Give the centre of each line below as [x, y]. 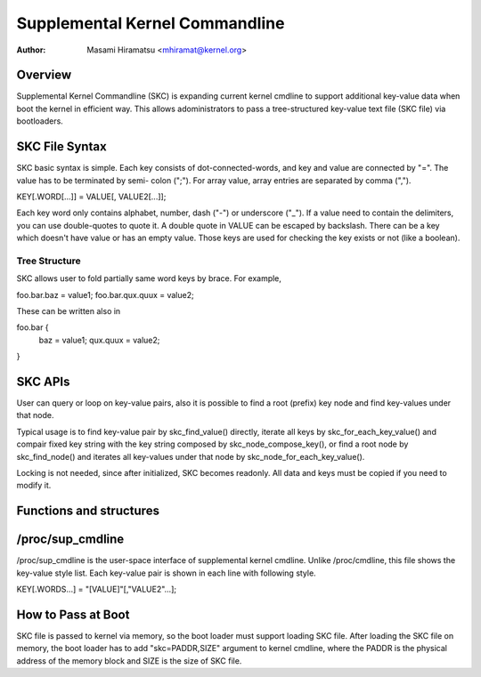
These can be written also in [69, 311]
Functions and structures [88, 511]
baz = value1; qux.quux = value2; [99, 340]
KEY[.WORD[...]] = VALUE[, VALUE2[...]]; [91, 197]
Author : [31, 50]
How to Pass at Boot [73, 614]
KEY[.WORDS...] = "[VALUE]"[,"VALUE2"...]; [97, 589]
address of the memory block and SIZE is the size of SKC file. [129, 661]
